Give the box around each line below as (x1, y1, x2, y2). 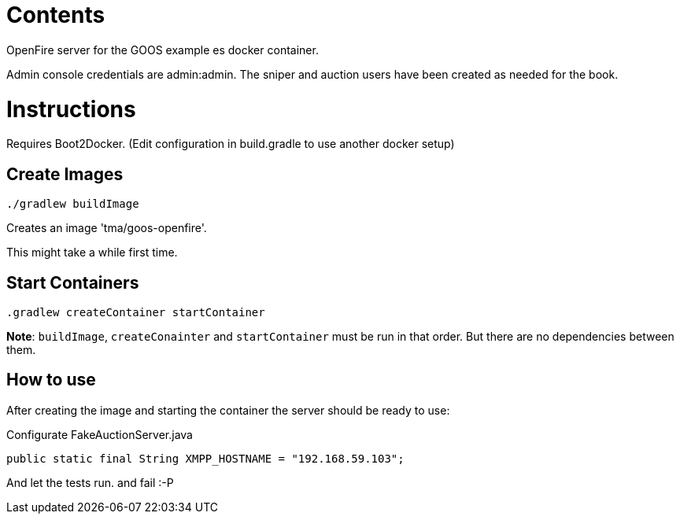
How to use (6, 370, 96, 390)
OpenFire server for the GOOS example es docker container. (6, 42, 319, 57)
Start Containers (6, 272, 139, 293)
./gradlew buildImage (6, 197, 139, 211)
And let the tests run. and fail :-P (6, 475, 174, 489)
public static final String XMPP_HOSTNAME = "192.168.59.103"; (6, 452, 405, 465)
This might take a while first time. (6, 245, 178, 260)
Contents (6, 2, 105, 28)
